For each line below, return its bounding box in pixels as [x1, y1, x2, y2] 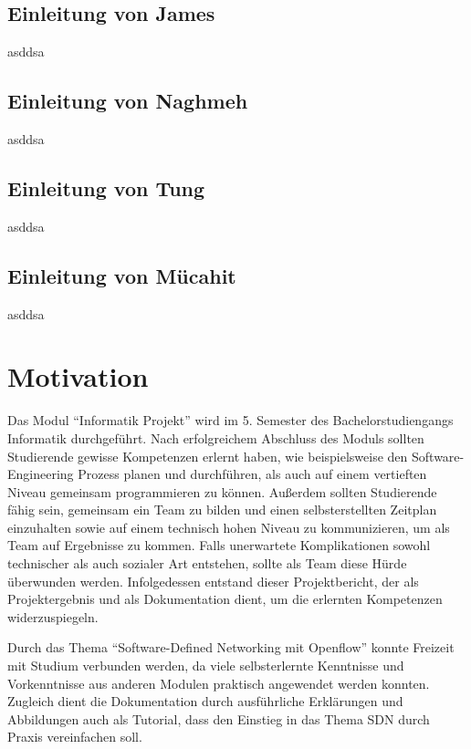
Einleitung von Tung [7, 173, 205, 202]
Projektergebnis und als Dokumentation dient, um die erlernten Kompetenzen [7, 589, 443, 609]
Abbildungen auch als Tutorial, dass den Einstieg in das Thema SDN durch [7, 709, 430, 728]
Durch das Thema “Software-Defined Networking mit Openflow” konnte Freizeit [7, 638, 455, 657]
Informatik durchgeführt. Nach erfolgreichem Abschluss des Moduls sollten [7, 428, 424, 447]
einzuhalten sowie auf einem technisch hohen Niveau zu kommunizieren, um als [7, 517, 450, 536]
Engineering [7, 464, 74, 484]
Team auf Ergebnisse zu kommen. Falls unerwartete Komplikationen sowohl [7, 536, 431, 555]
